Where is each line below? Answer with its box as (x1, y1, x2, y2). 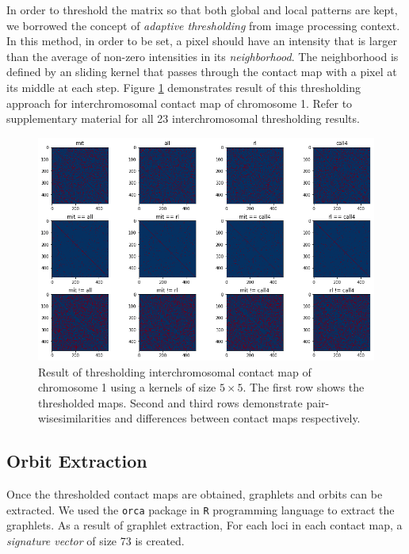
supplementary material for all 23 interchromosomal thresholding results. (6, 110, 360, 127)
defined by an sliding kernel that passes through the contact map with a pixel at (6, 63, 397, 80)
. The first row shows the (243, 379, 365, 395)
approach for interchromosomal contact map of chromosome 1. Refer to (6, 94, 353, 111)
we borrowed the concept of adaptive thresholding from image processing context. (6, 17, 400, 33)
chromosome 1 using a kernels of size (38, 379, 216, 395)
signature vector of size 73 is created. (6, 533, 185, 549)
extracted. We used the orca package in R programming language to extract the (6, 501, 395, 518)
